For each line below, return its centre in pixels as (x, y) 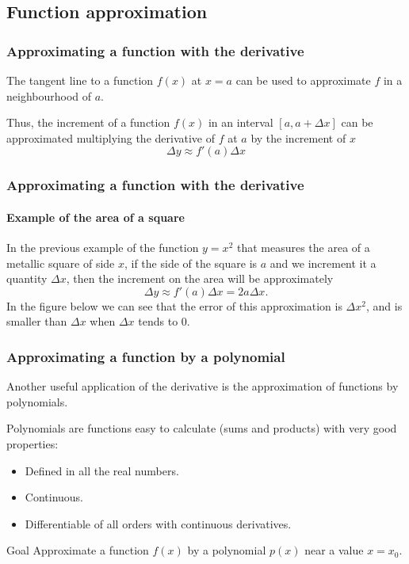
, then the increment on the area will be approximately (200, 278)
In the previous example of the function (103, 248)
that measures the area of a (303, 248)
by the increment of (298, 137)
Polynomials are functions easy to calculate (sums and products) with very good (202, 428)
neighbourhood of (49, 95)
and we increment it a (323, 263)
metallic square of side (61, 263)
